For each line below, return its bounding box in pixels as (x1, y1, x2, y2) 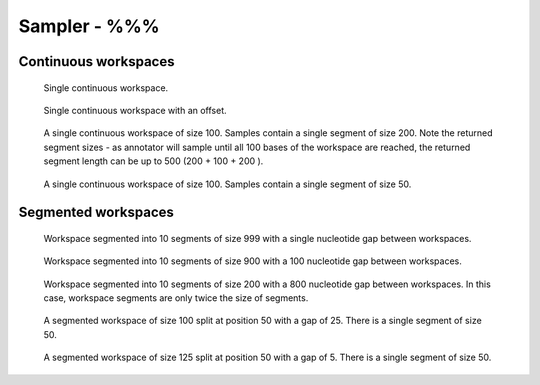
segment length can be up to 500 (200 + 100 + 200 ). (43, 155, 264, 167)
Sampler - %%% (18, 15, 160, 37)
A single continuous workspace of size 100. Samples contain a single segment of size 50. (43, 178, 412, 190)
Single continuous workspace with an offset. (43, 104, 227, 116)
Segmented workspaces (18, 204, 175, 221)
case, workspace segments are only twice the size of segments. (43, 292, 309, 304)
